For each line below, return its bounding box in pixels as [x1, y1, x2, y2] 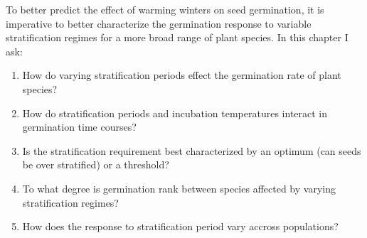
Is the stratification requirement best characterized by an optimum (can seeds [22, 143, 361, 158]
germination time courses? [22, 119, 137, 134]
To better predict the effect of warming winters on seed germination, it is [6, 2, 324, 16]
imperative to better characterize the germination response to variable [6, 16, 312, 31]
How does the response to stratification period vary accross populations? [22, 219, 339, 234]
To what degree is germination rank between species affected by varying [22, 180, 336, 195]
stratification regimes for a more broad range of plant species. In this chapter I [6, 30, 349, 45]
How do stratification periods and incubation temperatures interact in [22, 105, 328, 120]
